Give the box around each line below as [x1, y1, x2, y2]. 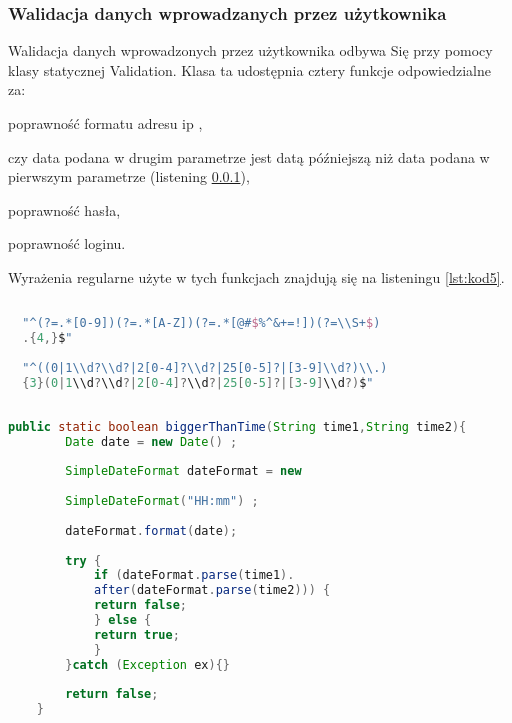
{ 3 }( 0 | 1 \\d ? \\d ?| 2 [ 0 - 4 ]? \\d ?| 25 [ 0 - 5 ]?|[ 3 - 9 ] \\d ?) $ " [22, 375, 374, 390]
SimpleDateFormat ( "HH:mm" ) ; [65, 494, 259, 509]
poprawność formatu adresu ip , [8, 113, 203, 133]
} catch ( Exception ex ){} [65, 657, 230, 672]
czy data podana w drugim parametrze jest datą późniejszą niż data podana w [8, 146, 490, 167]
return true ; [93, 627, 180, 642]
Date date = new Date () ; [65, 434, 238, 449]
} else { [93, 613, 152, 628]
